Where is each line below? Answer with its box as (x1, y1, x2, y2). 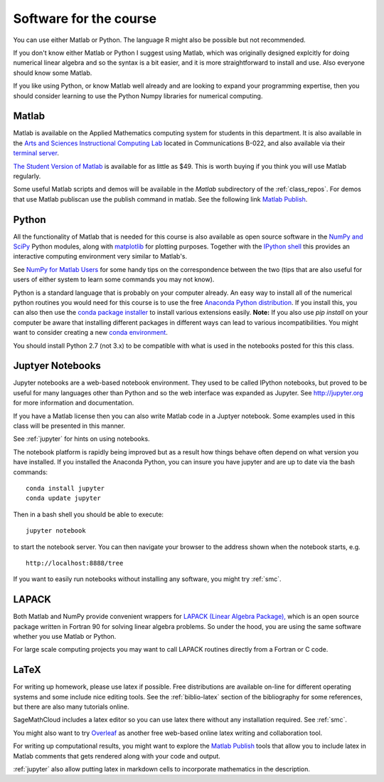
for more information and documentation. (13, 399, 134, 407)
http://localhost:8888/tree (26, 559, 124, 567)
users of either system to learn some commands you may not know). (13, 275, 215, 284)
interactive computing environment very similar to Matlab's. (13, 252, 188, 261)
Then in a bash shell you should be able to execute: (13, 510, 164, 518)
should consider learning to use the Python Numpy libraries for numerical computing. (13, 91, 263, 100)
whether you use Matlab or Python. (13, 632, 117, 641)
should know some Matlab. (13, 68, 92, 77)
